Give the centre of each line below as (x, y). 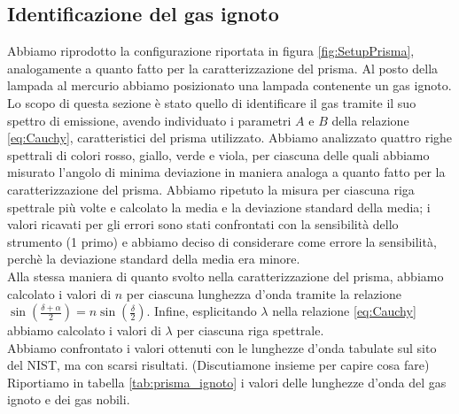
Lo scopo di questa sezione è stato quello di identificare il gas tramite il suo (212, 102)
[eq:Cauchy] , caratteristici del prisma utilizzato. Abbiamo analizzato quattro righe (230, 138)
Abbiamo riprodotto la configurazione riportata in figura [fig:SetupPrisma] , (211, 51)
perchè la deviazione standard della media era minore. (154, 259)
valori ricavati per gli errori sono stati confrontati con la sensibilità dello (203, 224)
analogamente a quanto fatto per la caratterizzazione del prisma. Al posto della (223, 68)
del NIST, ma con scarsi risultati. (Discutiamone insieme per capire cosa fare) (218, 365)
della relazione (370, 120)
